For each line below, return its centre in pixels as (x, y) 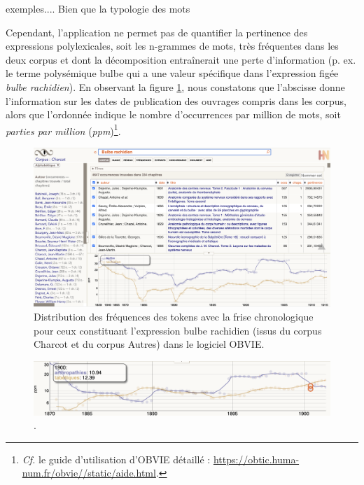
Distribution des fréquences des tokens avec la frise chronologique (174, 316)
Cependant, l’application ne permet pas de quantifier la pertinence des (157, 32)
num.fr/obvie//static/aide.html (89, 473)
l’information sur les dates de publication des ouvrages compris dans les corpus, (176, 100)
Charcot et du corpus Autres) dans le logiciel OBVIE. (149, 344)
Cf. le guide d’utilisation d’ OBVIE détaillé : (116, 459)
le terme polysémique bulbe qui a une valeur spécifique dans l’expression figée (172, 73)
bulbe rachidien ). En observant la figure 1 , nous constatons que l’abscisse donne (175, 86)
